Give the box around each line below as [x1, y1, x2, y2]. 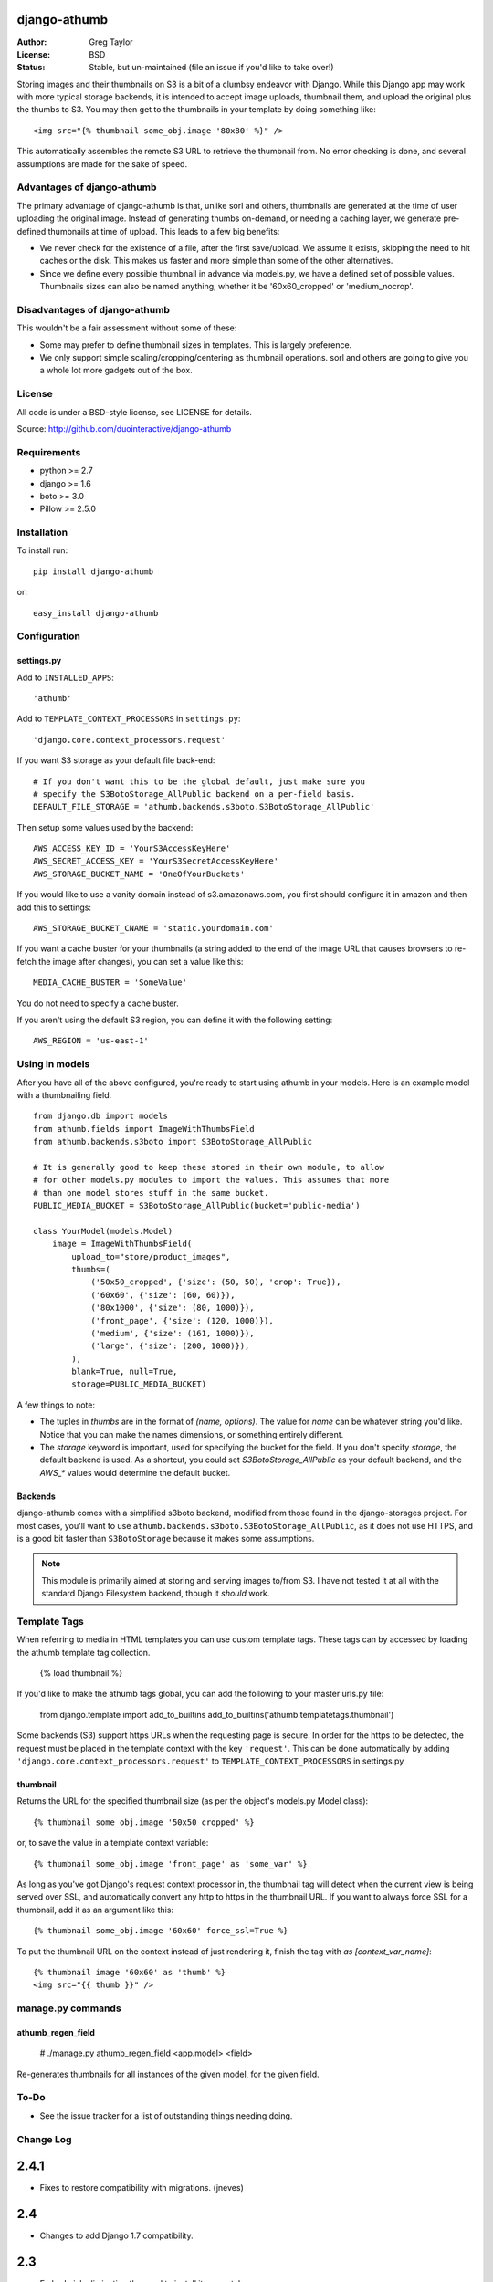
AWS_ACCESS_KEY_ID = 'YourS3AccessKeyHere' [33, 843, 231, 853]
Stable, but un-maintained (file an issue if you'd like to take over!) [89, 62, 334, 73]
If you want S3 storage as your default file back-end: [16, 755, 215, 766]
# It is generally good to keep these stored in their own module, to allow [33, 1162, 385, 1172]
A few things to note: [16, 1399, 96, 1410]
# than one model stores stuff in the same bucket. [33, 1188, 269, 1198]
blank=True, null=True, [71, 1366, 178, 1377]
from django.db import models [33, 1111, 169, 1122]
